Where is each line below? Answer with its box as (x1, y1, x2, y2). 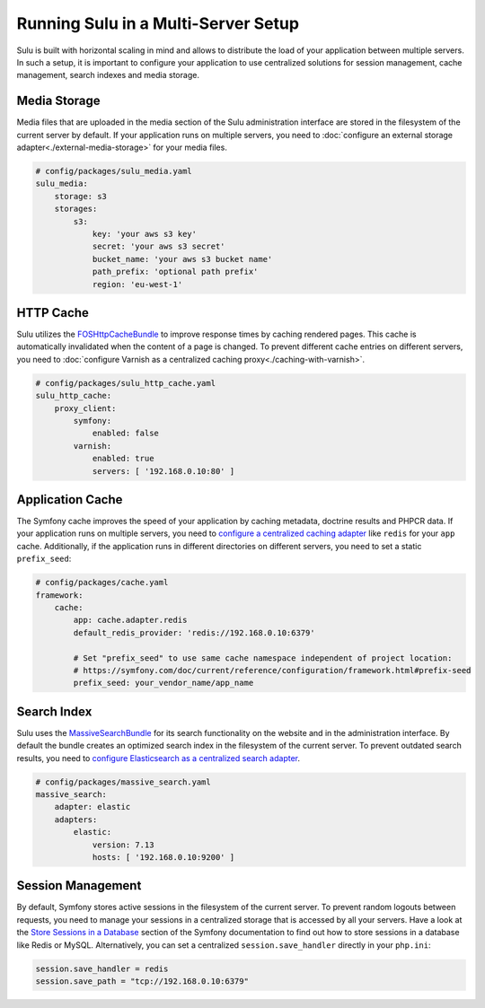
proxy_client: (54, 403, 117, 413)
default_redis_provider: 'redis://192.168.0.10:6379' (73, 627, 315, 637)
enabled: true (92, 453, 154, 464)
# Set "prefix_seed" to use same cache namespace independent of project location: (73, 653, 453, 663)
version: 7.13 (92, 839, 154, 850)
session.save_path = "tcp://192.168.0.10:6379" (35, 976, 249, 986)
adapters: (54, 814, 98, 825)
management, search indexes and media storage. (16, 70, 199, 81)
